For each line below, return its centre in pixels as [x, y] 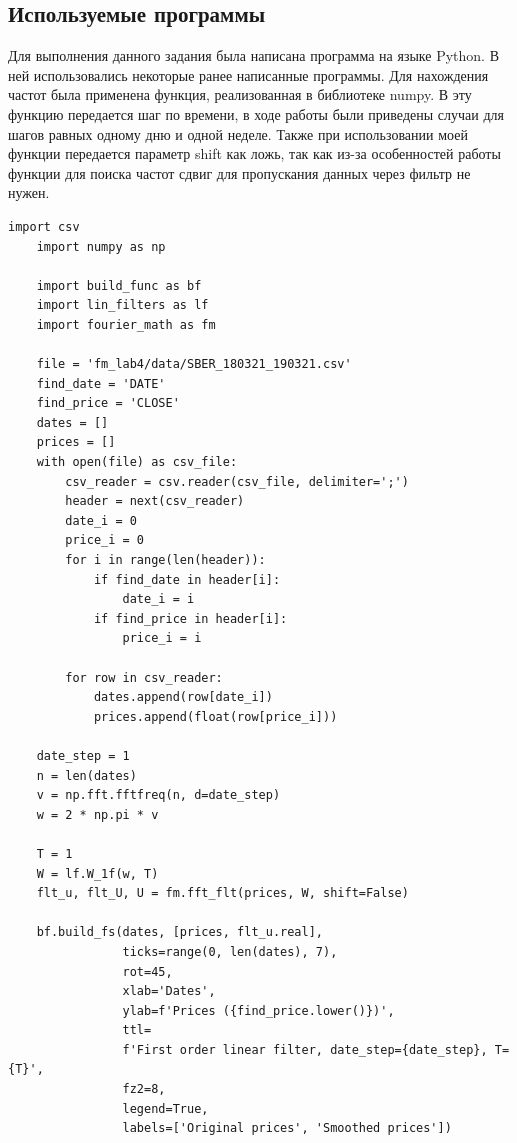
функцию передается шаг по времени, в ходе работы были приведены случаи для [256, 113]
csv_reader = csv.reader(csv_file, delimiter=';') [237, 481]
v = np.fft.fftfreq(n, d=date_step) [158, 795]
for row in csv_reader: [144, 677]
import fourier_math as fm [126, 324]
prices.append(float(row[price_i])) [215, 716]
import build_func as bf [119, 285]
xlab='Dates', [169, 991]
